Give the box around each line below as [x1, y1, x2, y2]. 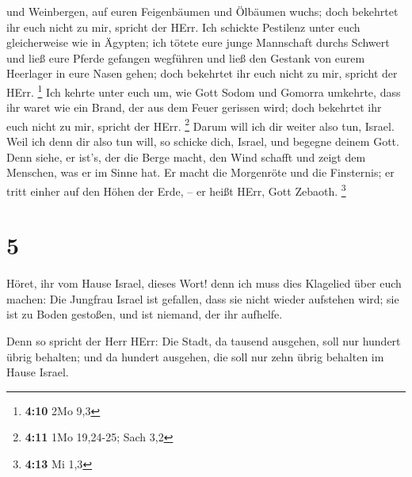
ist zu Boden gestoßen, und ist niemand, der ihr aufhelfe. [6, 306, 283, 322]
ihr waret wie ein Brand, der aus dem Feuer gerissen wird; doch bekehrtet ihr [6, 99, 382, 116]
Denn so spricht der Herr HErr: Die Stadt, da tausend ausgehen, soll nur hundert [6, 333, 401, 349]
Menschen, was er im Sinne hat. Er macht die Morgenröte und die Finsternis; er [6, 164, 395, 181]
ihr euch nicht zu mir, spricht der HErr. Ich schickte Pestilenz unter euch [6, 18, 360, 35]
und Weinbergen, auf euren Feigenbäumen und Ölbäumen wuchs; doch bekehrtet [6, 3, 399, 19]
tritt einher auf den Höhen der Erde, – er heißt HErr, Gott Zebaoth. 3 [6, 180, 346, 199]
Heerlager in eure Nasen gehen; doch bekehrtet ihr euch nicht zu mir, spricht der [6, 65, 398, 82]
